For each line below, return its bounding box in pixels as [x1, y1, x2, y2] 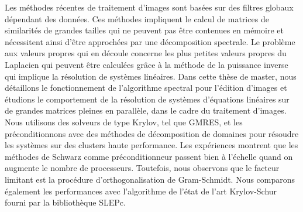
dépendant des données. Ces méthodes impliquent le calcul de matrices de [5, 12, 269, 25]
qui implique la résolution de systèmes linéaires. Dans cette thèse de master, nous [5, 70, 297, 82]
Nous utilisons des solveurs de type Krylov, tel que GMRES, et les [5, 115, 243, 128]
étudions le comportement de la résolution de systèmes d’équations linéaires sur [5, 93, 290, 105]
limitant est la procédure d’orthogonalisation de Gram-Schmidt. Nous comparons [5, 173, 295, 185]
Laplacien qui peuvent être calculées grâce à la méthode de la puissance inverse [5, 58, 288, 70]
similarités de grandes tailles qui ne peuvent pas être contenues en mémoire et [5, 24, 284, 36]
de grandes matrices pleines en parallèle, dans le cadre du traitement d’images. [5, 104, 287, 117]
